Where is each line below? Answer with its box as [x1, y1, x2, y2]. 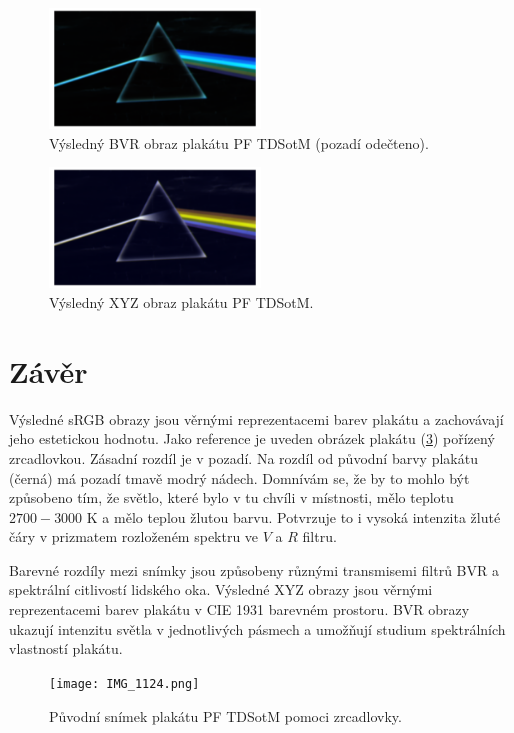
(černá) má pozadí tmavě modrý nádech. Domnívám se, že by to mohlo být [9, 467, 470, 488]
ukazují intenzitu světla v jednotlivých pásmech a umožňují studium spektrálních [9, 618, 506, 639]
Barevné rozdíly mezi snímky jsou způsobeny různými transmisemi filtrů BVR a [9, 559, 499, 580]
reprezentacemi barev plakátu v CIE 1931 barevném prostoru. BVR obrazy [9, 599, 470, 620]
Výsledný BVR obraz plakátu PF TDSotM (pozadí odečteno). [49, 132, 429, 153]
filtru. [302, 526, 337, 547]
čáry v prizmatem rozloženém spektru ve [9, 526, 259, 547]
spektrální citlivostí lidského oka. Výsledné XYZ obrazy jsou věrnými [9, 579, 433, 600]
